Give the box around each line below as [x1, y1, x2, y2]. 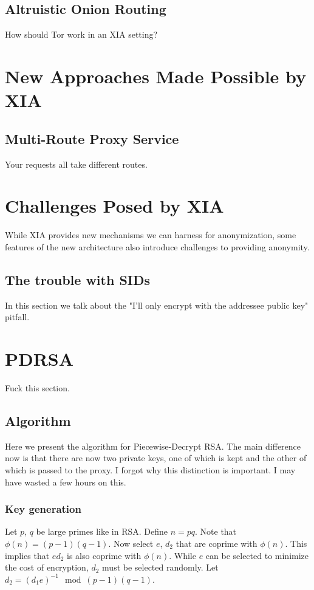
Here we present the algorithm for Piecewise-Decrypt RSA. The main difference [5, 439, 301, 452]
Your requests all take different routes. [5, 157, 148, 170]
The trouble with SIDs [5, 270, 151, 289]
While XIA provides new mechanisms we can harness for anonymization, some [5, 228, 296, 241]
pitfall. [5, 310, 30, 323]
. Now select [108, 537, 154, 549]
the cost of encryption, [5, 561, 89, 574]
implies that [5, 549, 50, 561]
